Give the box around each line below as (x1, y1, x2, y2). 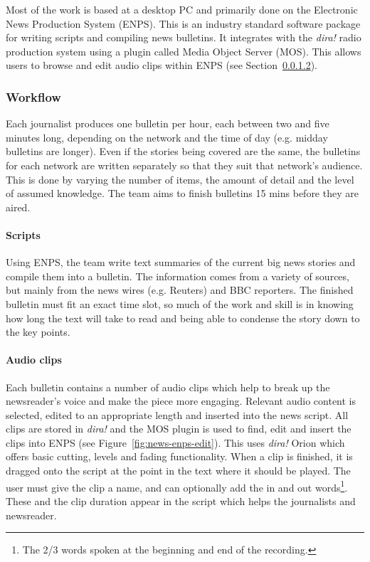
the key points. (6, 324, 70, 339)
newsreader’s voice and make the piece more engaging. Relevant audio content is (6, 393, 356, 408)
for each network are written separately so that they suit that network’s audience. (6, 157, 363, 172)
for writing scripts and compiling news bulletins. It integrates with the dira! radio (6, 30, 361, 45)
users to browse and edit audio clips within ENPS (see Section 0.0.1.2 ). (6, 58, 317, 73)
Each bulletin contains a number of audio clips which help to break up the (6, 379, 330, 394)
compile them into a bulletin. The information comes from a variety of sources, (6, 268, 349, 283)
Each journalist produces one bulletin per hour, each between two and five (6, 116, 329, 131)
